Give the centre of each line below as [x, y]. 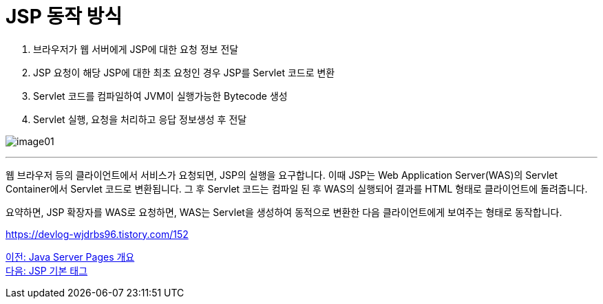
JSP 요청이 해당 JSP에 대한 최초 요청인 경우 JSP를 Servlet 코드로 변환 [184, 72]
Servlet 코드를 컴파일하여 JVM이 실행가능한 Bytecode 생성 [160, 96]
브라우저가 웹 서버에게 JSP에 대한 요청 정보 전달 [136, 49]
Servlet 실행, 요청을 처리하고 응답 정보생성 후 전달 [140, 119]
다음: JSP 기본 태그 [47, 270]
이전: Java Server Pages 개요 [70, 257]
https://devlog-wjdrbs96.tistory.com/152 [97, 234]
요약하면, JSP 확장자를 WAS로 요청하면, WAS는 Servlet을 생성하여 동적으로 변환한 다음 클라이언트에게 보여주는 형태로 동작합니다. [284, 212]
